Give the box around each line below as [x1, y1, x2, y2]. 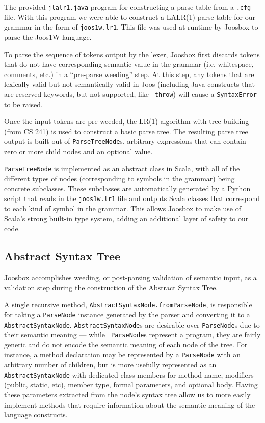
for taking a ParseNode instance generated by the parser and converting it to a [4, 309, 250, 319]
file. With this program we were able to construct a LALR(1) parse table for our [4, 11, 256, 22]
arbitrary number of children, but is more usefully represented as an [4, 359, 217, 370]
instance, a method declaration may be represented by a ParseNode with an [4, 349, 241, 360]
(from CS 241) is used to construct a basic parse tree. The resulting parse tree [4, 126, 248, 136]
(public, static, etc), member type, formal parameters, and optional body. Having [4, 379, 258, 390]
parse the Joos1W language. [4, 31, 92, 42]
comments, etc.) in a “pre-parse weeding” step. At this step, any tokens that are [4, 68, 254, 79]
